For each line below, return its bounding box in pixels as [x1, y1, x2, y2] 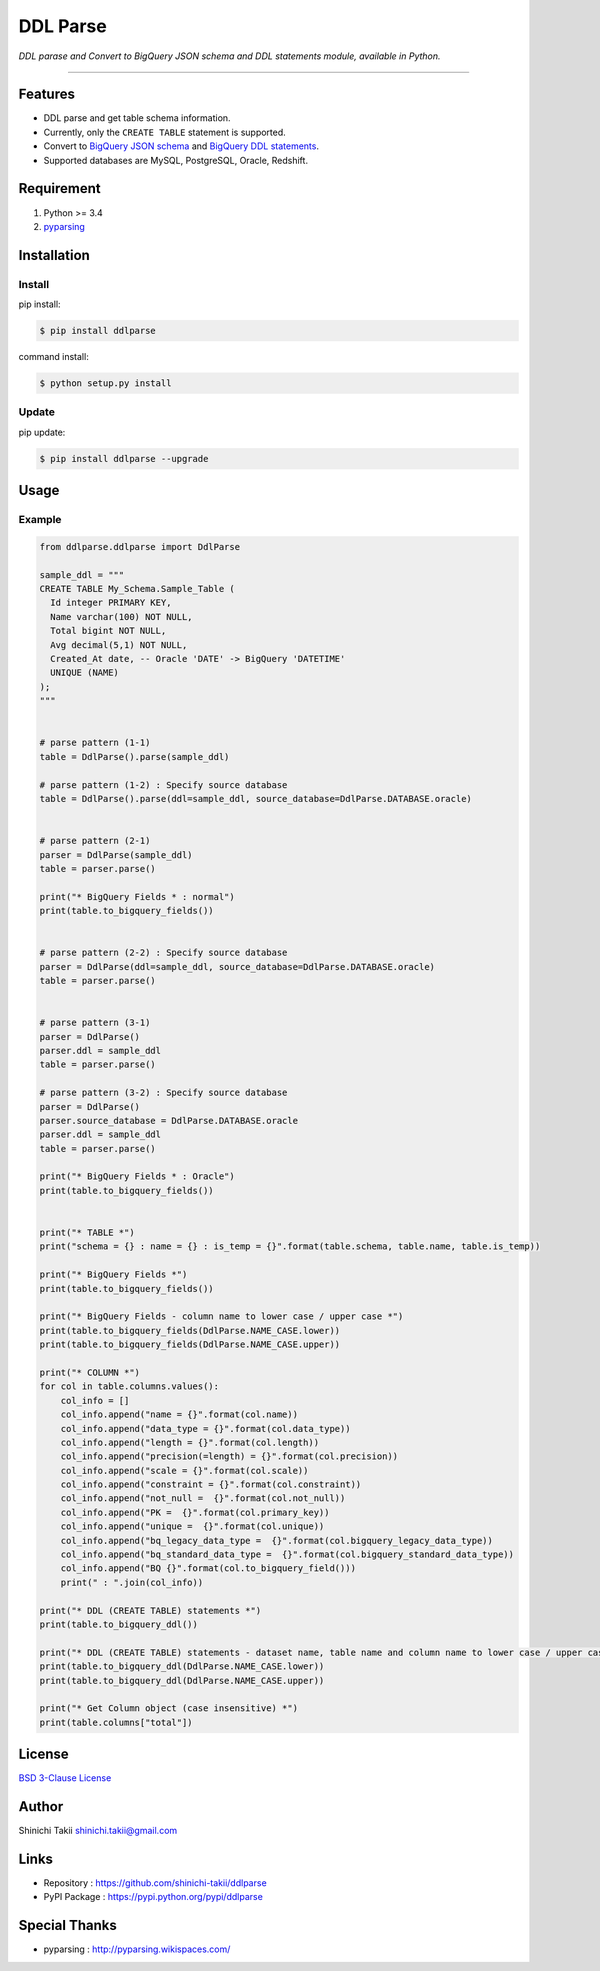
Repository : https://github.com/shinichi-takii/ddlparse [43, 1877, 267, 1889]
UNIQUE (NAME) [50, 667, 120, 679]
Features [18, 86, 75, 103]
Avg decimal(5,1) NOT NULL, [50, 639, 188, 650]
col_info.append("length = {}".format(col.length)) [60, 1436, 320, 1448]
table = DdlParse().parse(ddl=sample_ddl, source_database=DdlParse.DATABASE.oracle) [39, 793, 472, 804]
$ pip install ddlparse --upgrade [39, 453, 209, 464]
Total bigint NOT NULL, [50, 625, 167, 637]
